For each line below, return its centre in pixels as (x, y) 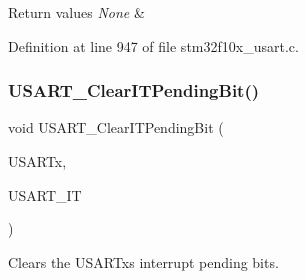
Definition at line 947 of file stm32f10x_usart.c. (153, 45)
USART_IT (45, 194)
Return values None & (76, 12)
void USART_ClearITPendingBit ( (116, 127)
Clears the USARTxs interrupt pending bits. (143, 261)
